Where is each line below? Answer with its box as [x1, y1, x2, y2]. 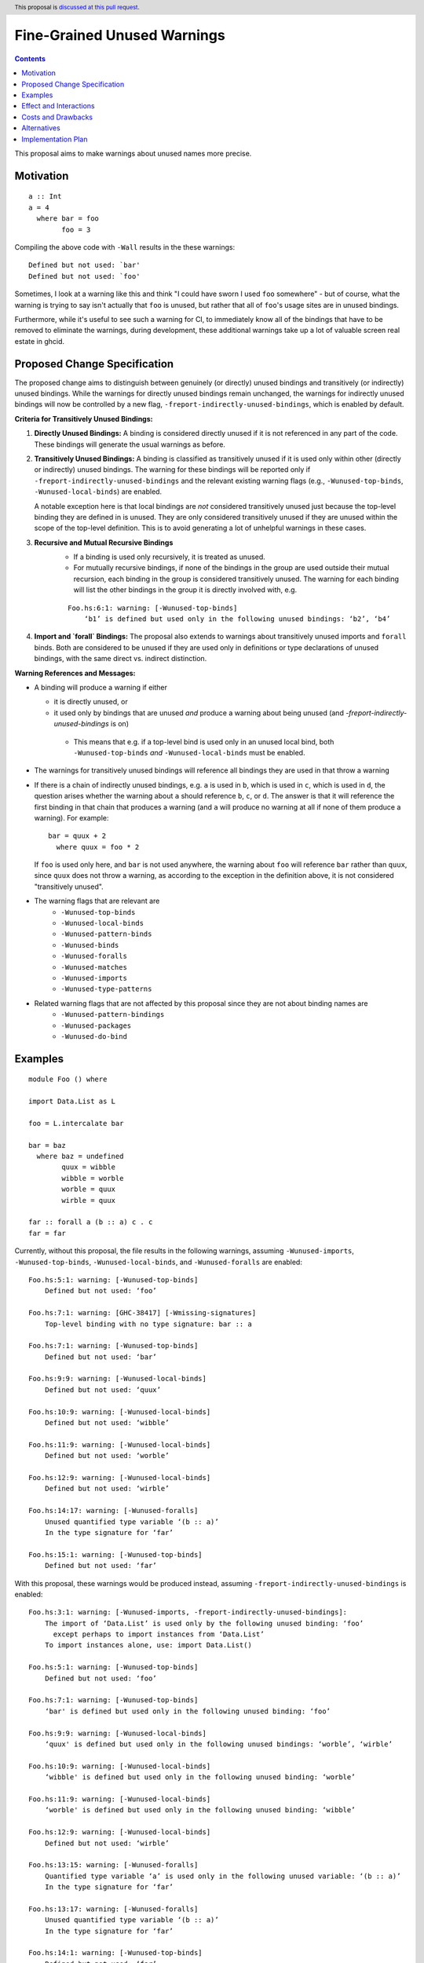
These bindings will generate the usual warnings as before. [34, 440, 225, 449]
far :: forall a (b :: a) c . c [28, 1218, 153, 1226]
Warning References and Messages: [14, 668, 137, 678]
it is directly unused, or [53, 697, 129, 707]
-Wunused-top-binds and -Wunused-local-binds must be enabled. [73, 748, 305, 757]
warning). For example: [34, 813, 109, 822]
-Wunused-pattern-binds [60, 930, 152, 938]
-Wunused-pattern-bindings [60, 1010, 165, 1019]
